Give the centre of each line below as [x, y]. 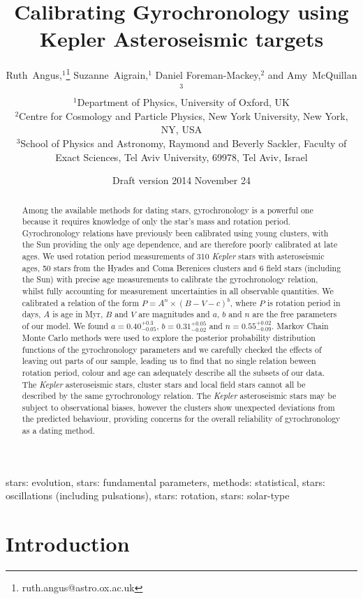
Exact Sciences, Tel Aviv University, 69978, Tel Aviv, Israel [181, 157]
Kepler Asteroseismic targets [181, 39]
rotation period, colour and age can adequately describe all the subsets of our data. [173, 372]
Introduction [68, 544]
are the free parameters [295, 314]
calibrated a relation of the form [81, 302]
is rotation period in [304, 302]
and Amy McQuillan [312, 74]
